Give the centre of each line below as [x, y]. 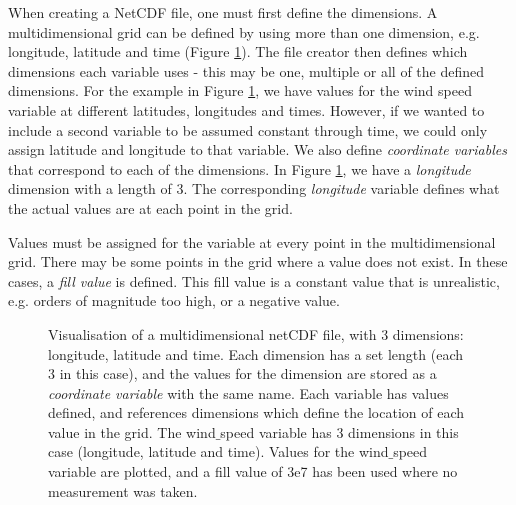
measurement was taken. [123, 490]
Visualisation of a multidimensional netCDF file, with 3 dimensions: [256, 333]
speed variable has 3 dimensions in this [339, 431]
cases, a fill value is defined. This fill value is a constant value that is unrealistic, [254, 280]
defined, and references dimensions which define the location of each [256, 412]
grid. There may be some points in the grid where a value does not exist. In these [258, 261]
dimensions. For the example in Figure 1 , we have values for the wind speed [240, 90]
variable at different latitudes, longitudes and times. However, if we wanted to [246, 109]
